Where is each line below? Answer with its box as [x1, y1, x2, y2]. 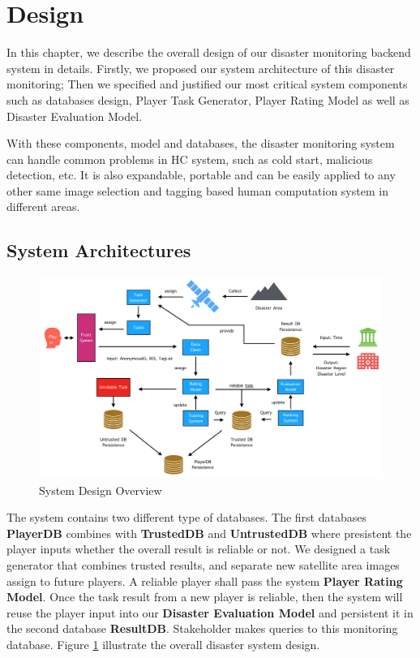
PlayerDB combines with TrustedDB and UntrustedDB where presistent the [6, 524, 412, 541]
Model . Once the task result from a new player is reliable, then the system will [6, 588, 403, 605]
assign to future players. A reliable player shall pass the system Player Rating [6, 572, 403, 589]
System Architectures [6, 238, 191, 263]
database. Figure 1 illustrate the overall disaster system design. [6, 636, 320, 653]
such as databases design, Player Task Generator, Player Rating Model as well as [6, 91, 409, 108]
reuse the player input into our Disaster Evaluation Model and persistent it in [6, 604, 414, 621]
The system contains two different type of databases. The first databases [6, 509, 366, 526]
